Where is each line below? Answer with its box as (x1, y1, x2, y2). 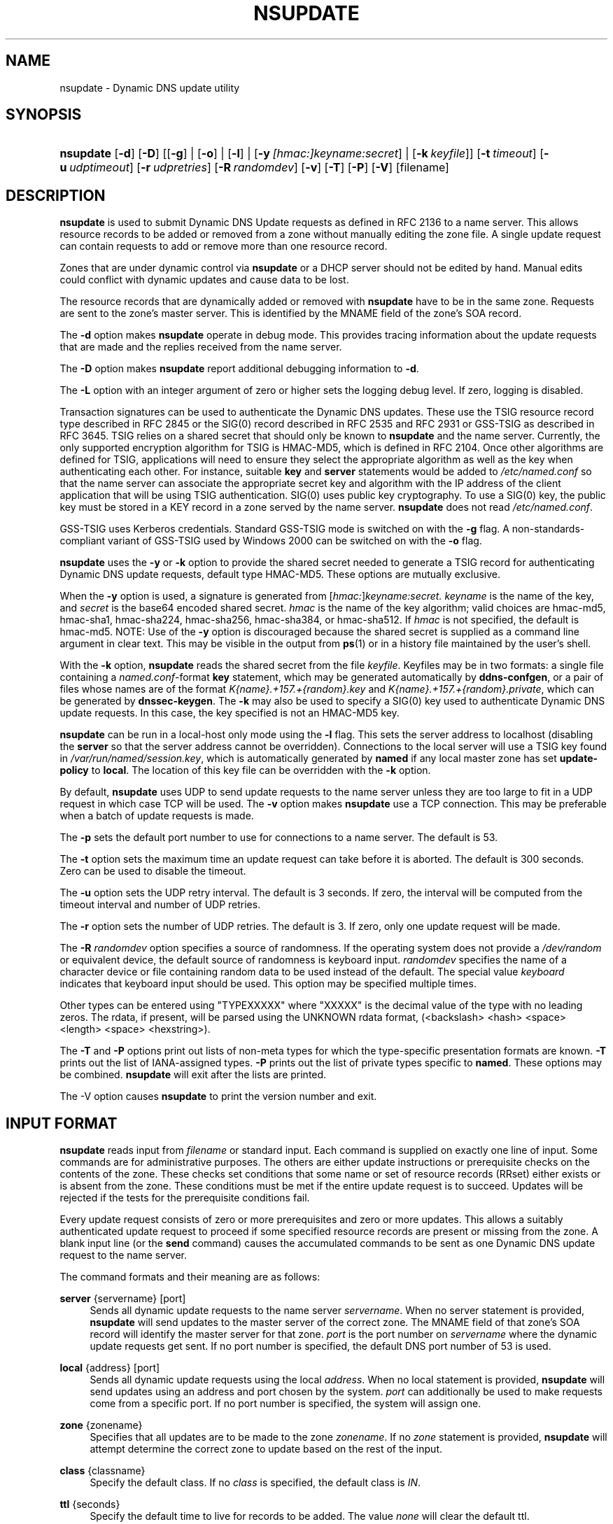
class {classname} (59, 1465, 146, 1477)
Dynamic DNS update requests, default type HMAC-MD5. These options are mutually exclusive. (59, 568, 501, 581)
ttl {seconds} (59, 1498, 120, 1511)
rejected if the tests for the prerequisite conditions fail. (59, 1192, 310, 1204)
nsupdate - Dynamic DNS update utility (59, 81, 240, 94)
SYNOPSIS (6, 106, 82, 124)
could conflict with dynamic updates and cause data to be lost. (59, 274, 349, 286)
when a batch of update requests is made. (59, 810, 254, 822)
